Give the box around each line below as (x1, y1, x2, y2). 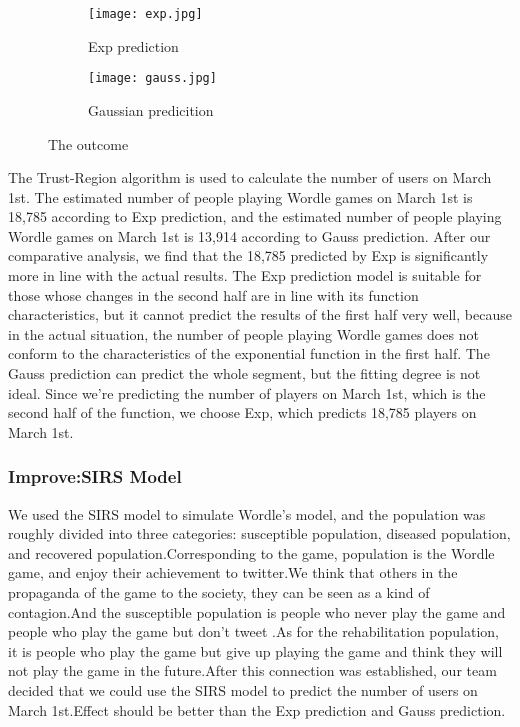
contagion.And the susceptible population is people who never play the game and (8, 601, 506, 622)
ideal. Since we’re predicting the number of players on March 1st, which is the (8, 382, 486, 403)
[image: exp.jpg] (88, 7, 203, 21)
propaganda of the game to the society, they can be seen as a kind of (8, 582, 430, 602)
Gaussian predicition (88, 99, 214, 120)
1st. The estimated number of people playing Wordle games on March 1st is (8, 186, 473, 207)
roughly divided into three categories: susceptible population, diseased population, (8, 523, 511, 544)
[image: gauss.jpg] (88, 71, 217, 86)
